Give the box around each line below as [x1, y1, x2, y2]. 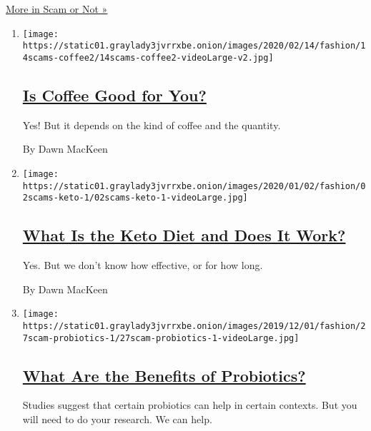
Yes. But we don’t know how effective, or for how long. [22, 258, 263, 273]
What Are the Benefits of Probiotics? [22, 364, 306, 386]
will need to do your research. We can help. [22, 412, 212, 427]
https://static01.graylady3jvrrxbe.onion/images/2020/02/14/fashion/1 [22, 41, 366, 51]
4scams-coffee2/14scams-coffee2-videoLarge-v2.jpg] [22, 52, 274, 63]
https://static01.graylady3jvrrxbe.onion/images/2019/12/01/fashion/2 [22, 320, 366, 331]
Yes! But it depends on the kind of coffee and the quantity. [22, 117, 281, 132]
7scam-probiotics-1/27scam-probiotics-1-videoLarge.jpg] [22, 333, 300, 343]
